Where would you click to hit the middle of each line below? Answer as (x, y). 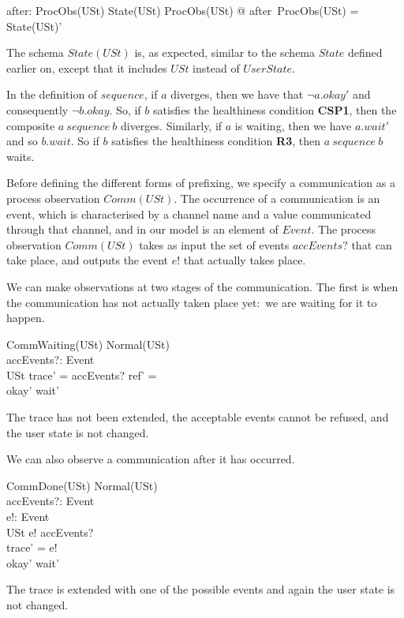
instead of (216, 67)
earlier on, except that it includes (87, 67)
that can (372, 244)
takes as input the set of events (214, 244)
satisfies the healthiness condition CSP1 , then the (275, 109)
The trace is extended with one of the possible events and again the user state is (201, 589)
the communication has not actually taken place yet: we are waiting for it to (192, 302)
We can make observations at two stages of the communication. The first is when (202, 286)
